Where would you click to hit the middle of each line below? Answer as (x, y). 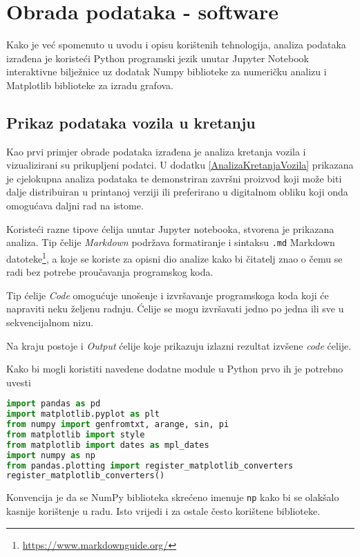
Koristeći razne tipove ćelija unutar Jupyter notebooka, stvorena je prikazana (170, 228)
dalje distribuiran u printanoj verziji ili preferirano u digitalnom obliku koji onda (177, 192)
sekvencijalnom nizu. (50, 322)
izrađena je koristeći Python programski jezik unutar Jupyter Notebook (158, 58)
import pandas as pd (54, 404)
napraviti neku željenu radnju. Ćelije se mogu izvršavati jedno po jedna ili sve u (175, 309)
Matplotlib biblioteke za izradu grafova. (90, 85)
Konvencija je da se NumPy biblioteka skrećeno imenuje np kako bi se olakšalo (173, 497)
